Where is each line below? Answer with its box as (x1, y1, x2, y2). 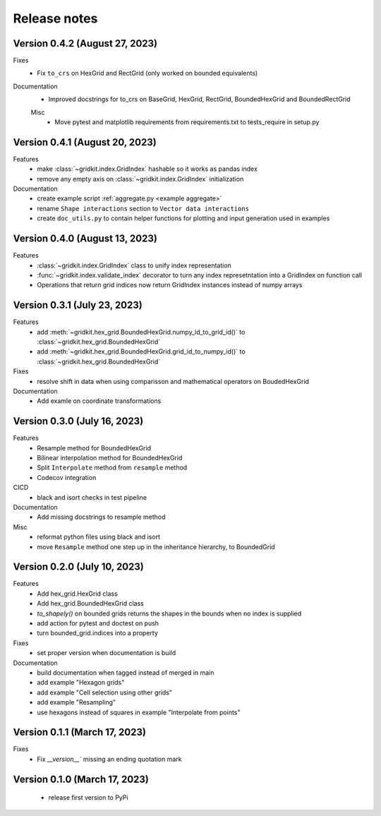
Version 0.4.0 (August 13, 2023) (13, 233, 158, 245)
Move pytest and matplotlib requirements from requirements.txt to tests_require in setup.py (54, 118, 320, 126)
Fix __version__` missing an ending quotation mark (37, 755, 183, 763)
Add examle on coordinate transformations (37, 397, 162, 405)
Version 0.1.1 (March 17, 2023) (13, 726, 146, 738)
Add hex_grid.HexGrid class (37, 589, 118, 598)
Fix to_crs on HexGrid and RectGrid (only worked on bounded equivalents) (37, 69, 258, 78)
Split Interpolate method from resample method (37, 463, 188, 472)
